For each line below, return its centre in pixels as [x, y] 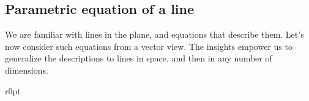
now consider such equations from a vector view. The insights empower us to [149, 46]
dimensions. [27, 70]
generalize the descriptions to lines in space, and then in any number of [139, 58]
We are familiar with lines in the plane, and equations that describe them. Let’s [154, 34]
